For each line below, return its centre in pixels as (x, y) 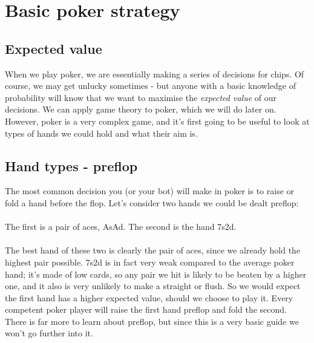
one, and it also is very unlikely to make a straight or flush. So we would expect (153, 286)
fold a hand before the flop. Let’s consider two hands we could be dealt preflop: (152, 202)
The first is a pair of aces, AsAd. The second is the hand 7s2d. (121, 227)
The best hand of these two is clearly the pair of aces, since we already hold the (153, 250)
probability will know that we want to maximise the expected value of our (141, 97)
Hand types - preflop (71, 165)
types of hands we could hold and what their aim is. (101, 133)
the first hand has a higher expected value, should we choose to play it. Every (149, 297)
